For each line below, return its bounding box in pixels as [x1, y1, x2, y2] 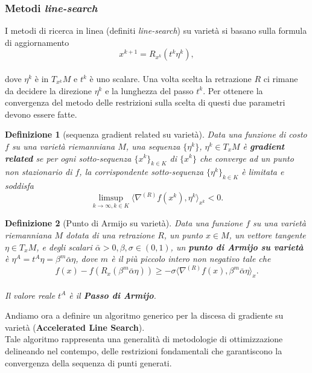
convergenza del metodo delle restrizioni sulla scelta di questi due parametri [5, 96, 285, 109]
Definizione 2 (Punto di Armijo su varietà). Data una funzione [5, 217, 243, 229]
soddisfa [5, 179, 34, 192]
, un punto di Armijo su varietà [170, 240, 304, 253]
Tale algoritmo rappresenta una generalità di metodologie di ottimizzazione [5, 333, 283, 345]
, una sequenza [126, 139, 180, 152]
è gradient [243, 139, 285, 152]
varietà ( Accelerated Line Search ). [5, 320, 145, 333]
